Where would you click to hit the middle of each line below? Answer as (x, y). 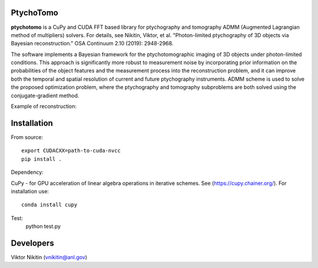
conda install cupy (49, 205)
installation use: (30, 191)
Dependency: (27, 172)
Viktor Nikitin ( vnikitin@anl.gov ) (49, 257)
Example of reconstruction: (44, 107)
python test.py (43, 226)
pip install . (42, 159)
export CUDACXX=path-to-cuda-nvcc (71, 151)
